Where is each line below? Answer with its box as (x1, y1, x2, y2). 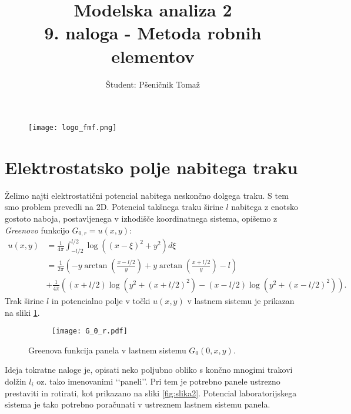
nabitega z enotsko (231, 201, 298, 213)
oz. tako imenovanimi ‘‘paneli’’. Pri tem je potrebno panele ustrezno (36, 375, 280, 388)
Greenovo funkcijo (5, 223, 69, 236)
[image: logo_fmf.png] (28, 123, 117, 132)
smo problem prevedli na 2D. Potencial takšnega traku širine (5, 201, 223, 213)
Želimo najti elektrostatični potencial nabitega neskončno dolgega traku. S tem (5, 189, 289, 201)
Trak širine (5, 295, 44, 306)
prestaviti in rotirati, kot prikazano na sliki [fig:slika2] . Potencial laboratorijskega (5, 386, 297, 399)
